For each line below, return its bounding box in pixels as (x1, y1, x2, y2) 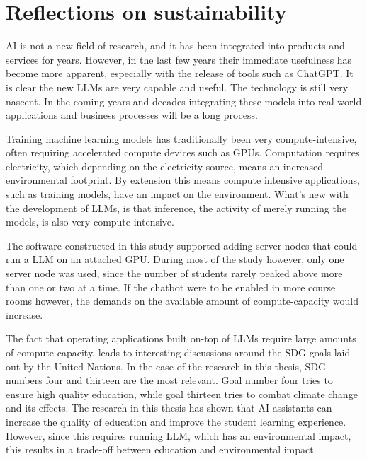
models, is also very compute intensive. (6, 214, 174, 229)
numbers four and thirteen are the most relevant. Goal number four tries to (6, 373, 333, 387)
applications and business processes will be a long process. (6, 107, 258, 122)
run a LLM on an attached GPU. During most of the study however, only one (6, 252, 344, 267)
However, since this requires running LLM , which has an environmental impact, (6, 428, 351, 443)
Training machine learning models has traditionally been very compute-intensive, (6, 131, 357, 146)
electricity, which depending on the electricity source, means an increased (6, 158, 323, 173)
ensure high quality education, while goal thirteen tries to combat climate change (6, 386, 358, 401)
